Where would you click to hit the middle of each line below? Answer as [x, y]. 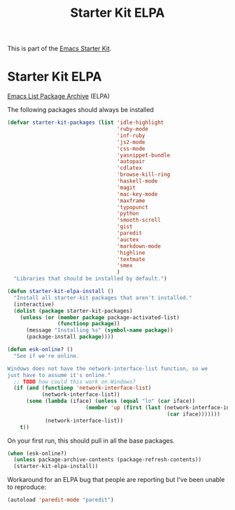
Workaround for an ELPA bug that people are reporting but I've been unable [116, 480]
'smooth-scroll [138, 220]
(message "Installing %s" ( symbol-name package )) [99, 330]
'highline [131, 253]
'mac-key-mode [137, 194]
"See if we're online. [47, 356]
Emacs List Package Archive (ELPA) [59, 97]
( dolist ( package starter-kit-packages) [73, 311]
